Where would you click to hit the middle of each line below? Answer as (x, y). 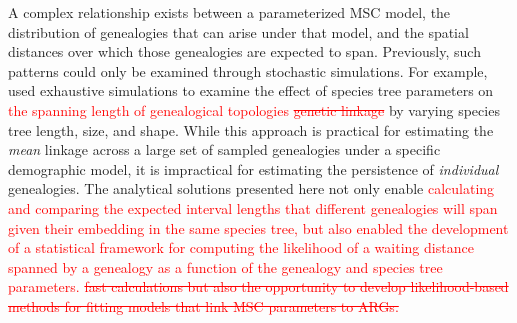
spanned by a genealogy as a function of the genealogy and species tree (225, 266)
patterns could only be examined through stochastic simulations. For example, (248, 70)
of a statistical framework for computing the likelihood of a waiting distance (241, 247)
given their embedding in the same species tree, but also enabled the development (258, 227)
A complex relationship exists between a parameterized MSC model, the (229, 12)
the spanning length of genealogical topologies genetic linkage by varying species (254, 109)
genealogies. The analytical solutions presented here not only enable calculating (251, 188)
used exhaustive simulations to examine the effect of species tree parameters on (251, 90)
